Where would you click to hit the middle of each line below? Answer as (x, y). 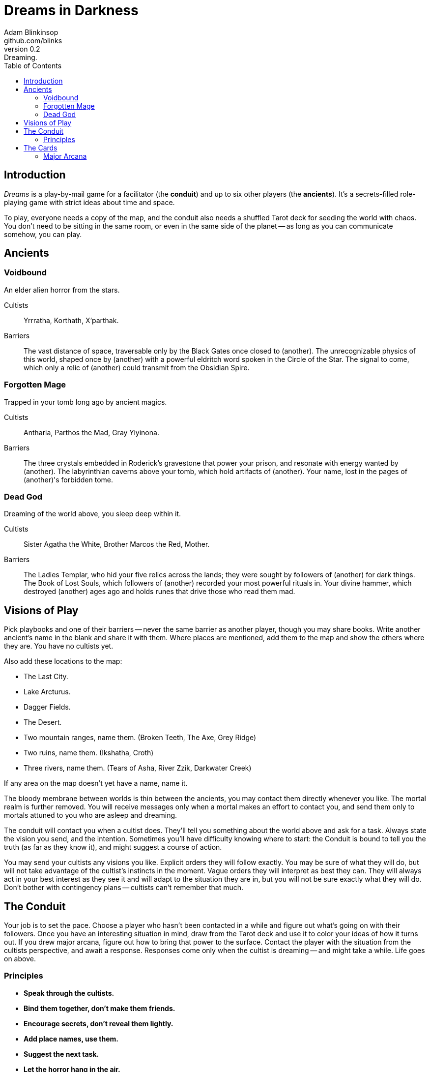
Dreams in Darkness (71, 10)
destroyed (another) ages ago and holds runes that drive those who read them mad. (159, 592)
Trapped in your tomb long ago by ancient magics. (86, 402)
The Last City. (46, 677)
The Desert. (43, 722)
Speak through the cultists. (69, 993)
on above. (20, 959)
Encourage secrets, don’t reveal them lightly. (99, 1023)
